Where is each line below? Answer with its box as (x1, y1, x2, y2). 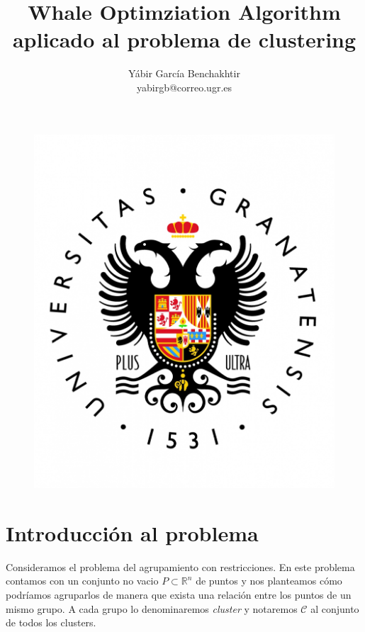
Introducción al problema (6, 518, 259, 547)
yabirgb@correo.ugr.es (136, 79, 232, 94)
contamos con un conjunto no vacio (6, 573, 159, 588)
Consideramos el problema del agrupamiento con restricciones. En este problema (6, 559, 355, 574)
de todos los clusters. (6, 615, 96, 630)
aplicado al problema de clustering (12, 25, 356, 54)
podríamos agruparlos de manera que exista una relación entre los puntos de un (6, 587, 352, 602)
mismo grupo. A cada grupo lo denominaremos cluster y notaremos (6, 601, 298, 616)
